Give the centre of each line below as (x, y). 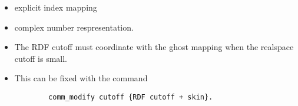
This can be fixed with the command (81, 78)
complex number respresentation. (74, 27)
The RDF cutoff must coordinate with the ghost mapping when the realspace (154, 47)
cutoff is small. (41, 58)
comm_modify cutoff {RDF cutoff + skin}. (131, 97)
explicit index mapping (56, 7)
